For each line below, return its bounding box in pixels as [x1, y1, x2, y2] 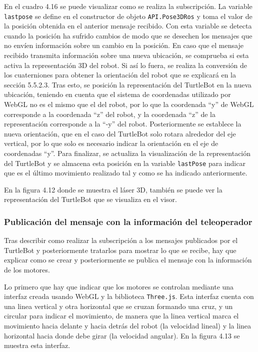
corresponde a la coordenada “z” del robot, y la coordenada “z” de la [4, 108, 215, 119]
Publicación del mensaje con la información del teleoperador [4, 215, 252, 227]
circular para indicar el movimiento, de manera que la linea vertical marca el [4, 310, 239, 321]
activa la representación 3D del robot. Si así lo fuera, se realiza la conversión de [4, 59, 247, 70]
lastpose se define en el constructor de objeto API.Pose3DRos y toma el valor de [4, 10, 252, 21]
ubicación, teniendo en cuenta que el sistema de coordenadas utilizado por [4, 89, 231, 99]
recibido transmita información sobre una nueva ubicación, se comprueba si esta [4, 50, 249, 60]
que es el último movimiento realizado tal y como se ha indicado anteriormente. [4, 167, 247, 178]
